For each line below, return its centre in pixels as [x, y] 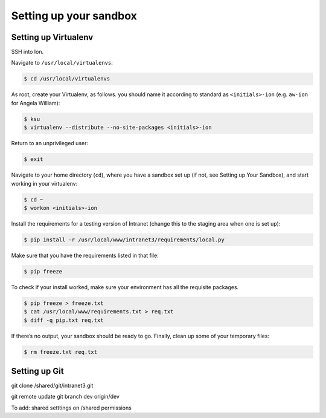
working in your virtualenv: [44, 183]
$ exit [34, 159]
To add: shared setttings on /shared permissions [72, 408]
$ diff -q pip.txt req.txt [64, 320]
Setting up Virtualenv [52, 37]
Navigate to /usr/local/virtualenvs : [62, 63]
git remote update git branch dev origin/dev [66, 397]
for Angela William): [36, 103]
